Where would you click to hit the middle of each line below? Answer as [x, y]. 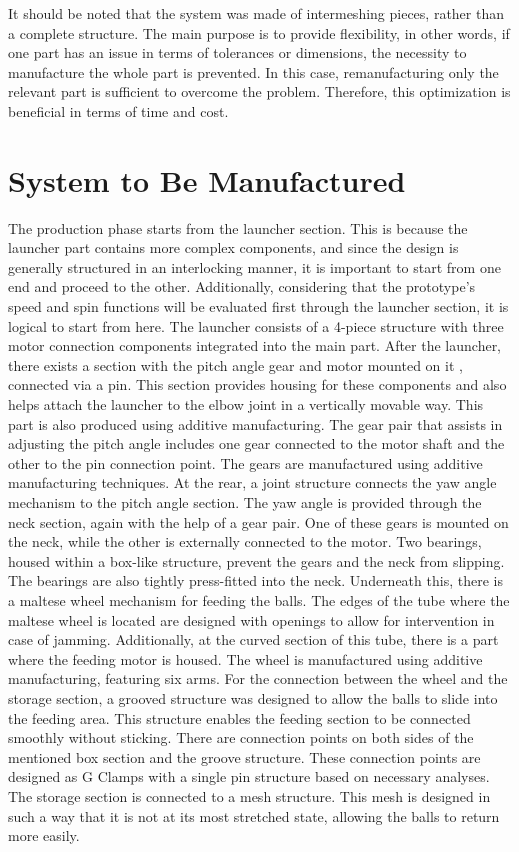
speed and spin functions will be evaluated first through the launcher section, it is [258, 306]
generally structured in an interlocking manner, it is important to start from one [254, 266]
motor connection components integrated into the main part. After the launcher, [255, 345]
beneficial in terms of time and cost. [118, 110]
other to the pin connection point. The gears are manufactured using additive [245, 462]
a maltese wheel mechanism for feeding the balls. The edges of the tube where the [259, 599]
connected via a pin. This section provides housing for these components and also [257, 384]
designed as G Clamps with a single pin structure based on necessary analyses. [249, 776]
